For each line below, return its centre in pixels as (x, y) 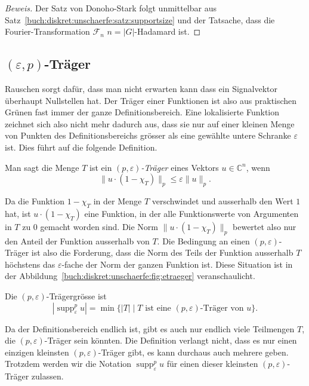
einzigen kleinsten (37, 352)
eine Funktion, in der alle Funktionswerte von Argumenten (191, 213)
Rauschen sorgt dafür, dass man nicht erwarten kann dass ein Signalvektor (141, 88)
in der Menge (118, 200)
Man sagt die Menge (42, 167)
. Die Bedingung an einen (203, 241)
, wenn (258, 167)
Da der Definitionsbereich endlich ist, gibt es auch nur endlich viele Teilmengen (150, 328)
